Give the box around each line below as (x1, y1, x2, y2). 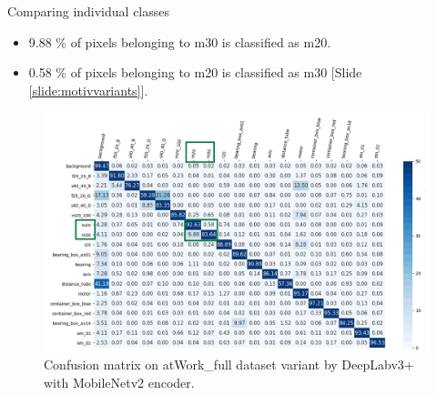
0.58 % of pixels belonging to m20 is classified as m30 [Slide (28, 63, 362, 82)
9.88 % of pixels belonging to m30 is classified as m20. (28, 32, 331, 51)
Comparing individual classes (7, 2, 170, 20)
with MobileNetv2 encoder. (44, 372, 195, 391)
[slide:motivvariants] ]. (28, 80, 148, 99)
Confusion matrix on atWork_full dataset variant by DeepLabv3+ (44, 355, 414, 374)
